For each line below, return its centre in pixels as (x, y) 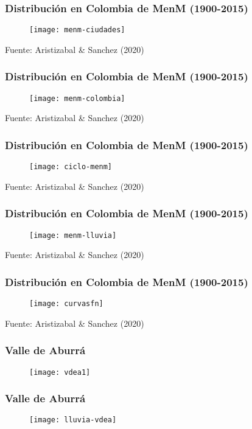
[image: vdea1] (60, 372)
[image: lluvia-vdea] (73, 420)
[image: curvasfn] (66, 304)
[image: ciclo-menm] (71, 167)
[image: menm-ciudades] (77, 30)
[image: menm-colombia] (77, 98)
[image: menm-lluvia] (73, 235)
